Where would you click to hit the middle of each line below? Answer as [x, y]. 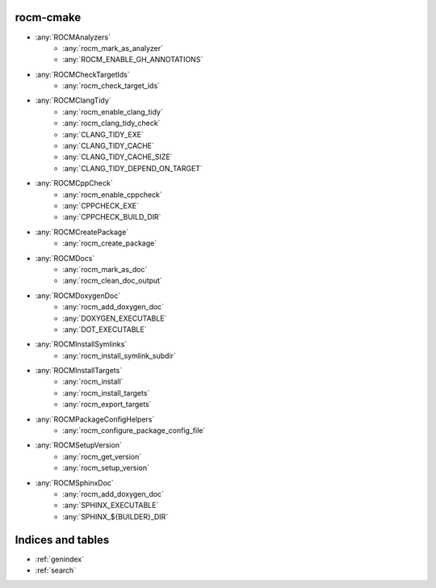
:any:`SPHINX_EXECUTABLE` [111, 506]
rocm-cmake [48, 17]
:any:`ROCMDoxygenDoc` [78, 296]
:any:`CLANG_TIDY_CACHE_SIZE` [117, 157]
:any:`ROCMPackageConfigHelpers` [95, 419]
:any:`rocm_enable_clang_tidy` [113, 111]
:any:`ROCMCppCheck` [74, 183]
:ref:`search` [56, 570]
